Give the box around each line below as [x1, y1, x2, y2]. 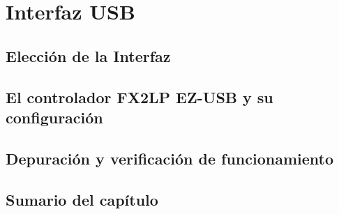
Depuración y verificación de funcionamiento [6, 147, 334, 169]
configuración [6, 106, 103, 128]
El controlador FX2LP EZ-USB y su [6, 86, 273, 107]
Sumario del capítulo [6, 188, 158, 210]
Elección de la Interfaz [6, 45, 171, 66]
